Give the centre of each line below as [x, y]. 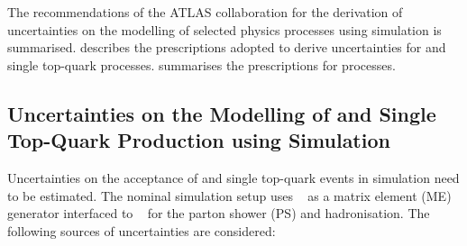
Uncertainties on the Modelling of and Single [222, 113]
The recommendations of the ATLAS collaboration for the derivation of [205, 12]
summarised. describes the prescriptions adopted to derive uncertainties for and [227, 47]
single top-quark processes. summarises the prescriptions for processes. [201, 64]
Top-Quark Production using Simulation [199, 140]
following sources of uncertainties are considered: [142, 230]
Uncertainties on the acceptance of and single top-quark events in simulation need [233, 177]
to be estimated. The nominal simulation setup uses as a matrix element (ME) [229, 195]
